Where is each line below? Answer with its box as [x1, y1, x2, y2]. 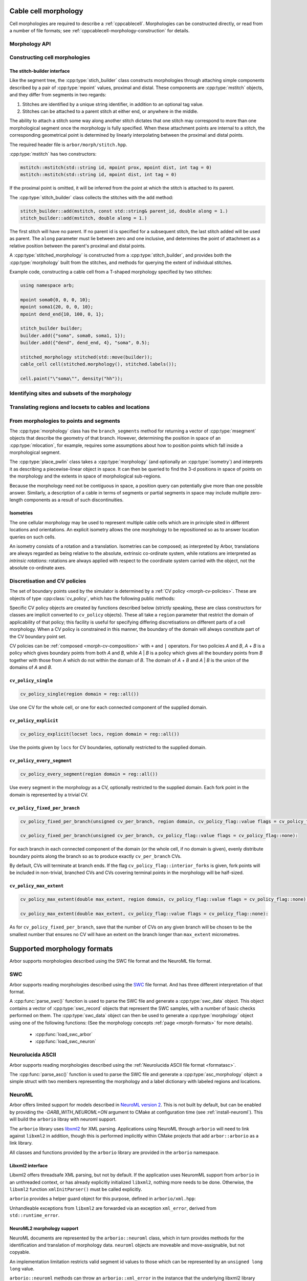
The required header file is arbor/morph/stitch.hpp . [9, 141, 127, 148]
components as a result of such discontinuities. [24, 497, 124, 503]
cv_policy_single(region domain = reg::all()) [20, 691, 139, 697]
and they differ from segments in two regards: [9, 92, 106, 98]
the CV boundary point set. [9, 633, 67, 639]
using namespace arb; [20, 282, 75, 288]
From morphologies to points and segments [9, 417, 120, 424]
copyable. [9, 1249, 31, 1255]
